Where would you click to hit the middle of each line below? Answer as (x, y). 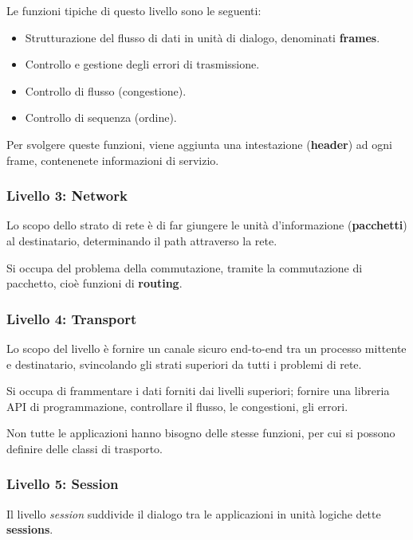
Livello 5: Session (63, 484)
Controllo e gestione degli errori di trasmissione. (142, 64)
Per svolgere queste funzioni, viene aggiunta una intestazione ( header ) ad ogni (199, 144)
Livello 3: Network (67, 196)
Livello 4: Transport (72, 318)
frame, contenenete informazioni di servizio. (113, 160)
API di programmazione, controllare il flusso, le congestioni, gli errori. (177, 406)
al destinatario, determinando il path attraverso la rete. (142, 240)
